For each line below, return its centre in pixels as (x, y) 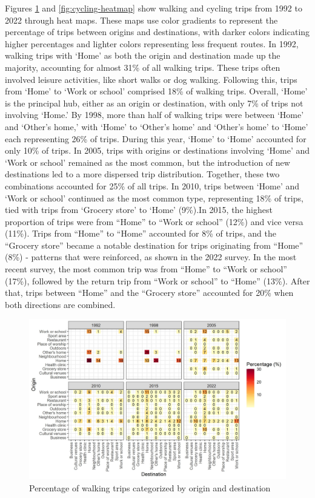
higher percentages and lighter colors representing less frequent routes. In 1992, (152, 43)
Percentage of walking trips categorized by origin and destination (150, 488)
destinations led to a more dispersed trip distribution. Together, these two (142, 174)
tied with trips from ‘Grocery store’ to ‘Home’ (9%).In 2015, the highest (139, 210)
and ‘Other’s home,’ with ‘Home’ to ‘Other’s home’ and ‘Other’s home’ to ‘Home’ (157, 126)
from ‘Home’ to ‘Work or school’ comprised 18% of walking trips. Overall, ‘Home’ (156, 91)
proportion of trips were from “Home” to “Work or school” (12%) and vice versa (154, 221)
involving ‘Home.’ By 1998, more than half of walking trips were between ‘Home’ (154, 115)
